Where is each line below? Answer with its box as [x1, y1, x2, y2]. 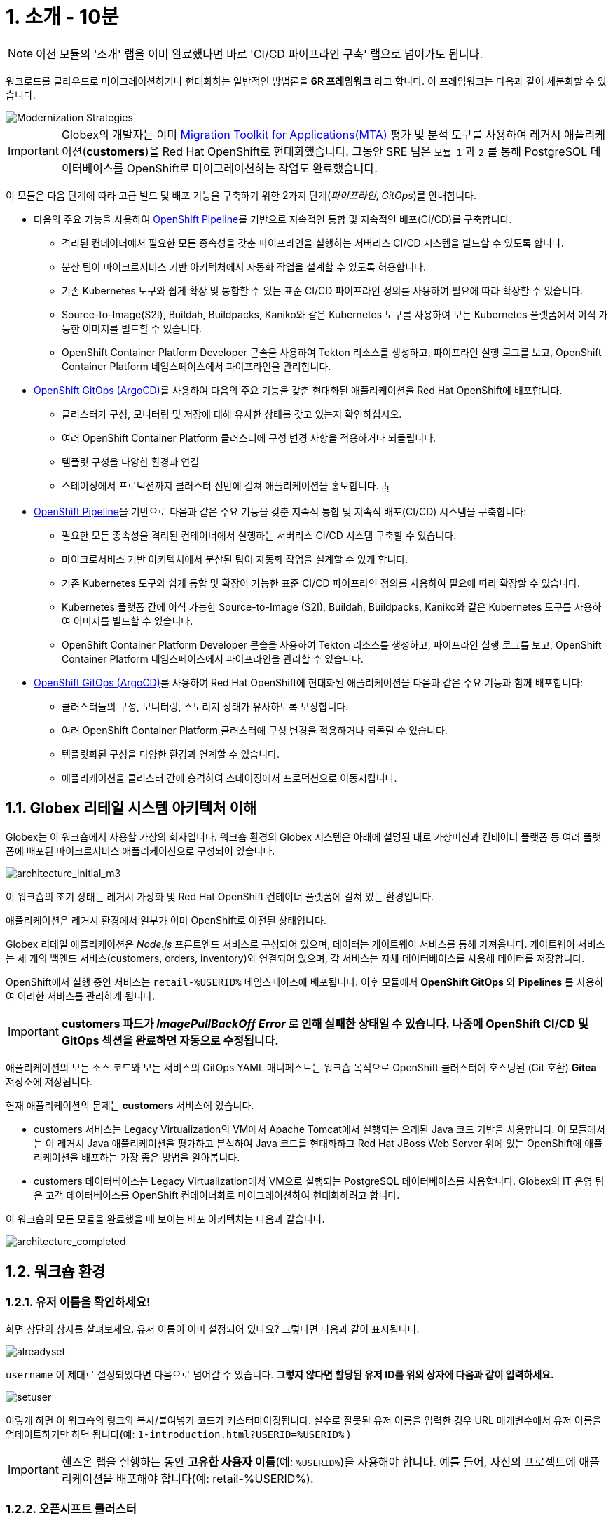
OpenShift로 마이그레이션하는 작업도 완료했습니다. [126, 161, 378, 175]
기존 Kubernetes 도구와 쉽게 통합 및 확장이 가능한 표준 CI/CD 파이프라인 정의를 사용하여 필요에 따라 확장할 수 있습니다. [62, 576, 581, 589]
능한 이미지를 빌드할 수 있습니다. [62, 322, 202, 334]
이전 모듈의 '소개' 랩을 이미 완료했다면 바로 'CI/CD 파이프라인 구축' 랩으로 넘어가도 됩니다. [36, 46, 483, 61]
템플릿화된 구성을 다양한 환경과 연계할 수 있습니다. [62, 747, 280, 760]
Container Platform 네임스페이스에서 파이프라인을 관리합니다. [62, 360, 331, 372]
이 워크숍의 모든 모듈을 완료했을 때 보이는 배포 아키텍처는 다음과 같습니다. [6, 1213, 325, 1226]
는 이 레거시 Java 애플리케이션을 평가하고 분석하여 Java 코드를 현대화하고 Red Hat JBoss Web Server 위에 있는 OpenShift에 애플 [34, 1137, 603, 1150]
